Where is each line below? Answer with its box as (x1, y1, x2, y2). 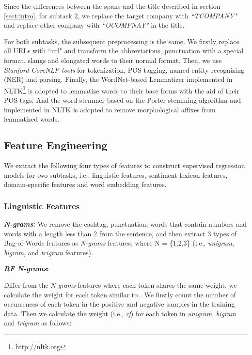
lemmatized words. (4, 114, 60, 124)
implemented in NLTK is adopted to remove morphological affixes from (4, 104, 216, 114)
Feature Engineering (4, 138, 108, 153)
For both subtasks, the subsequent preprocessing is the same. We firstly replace (4, 36, 239, 46)
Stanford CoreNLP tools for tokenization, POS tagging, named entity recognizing (4, 64, 244, 75)
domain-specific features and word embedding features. (4, 179, 167, 189)
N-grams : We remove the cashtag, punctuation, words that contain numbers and (4, 218, 247, 229)
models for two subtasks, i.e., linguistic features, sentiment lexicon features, (4, 170, 228, 180)
